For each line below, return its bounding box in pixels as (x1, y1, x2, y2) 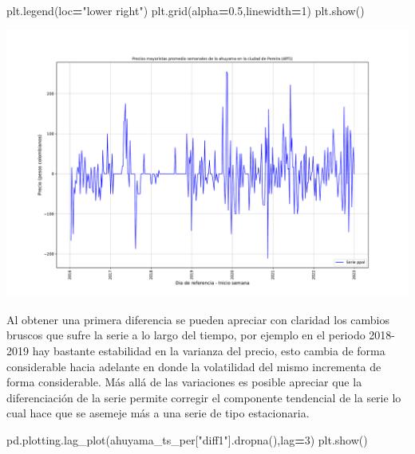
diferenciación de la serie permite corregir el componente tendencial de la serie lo (6, 389, 401, 405)
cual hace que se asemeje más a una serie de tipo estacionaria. (6, 405, 310, 421)
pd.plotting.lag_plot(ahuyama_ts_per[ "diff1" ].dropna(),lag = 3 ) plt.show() (6, 432, 368, 448)
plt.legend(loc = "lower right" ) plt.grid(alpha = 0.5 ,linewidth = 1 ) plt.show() (6, 2, 365, 18)
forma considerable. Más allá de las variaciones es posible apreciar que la (6, 374, 362, 390)
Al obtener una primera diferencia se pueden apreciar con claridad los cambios (6, 311, 390, 327)
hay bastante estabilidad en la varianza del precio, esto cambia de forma (32, 342, 385, 359)
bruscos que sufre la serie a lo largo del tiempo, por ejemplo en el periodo (6, 327, 366, 343)
